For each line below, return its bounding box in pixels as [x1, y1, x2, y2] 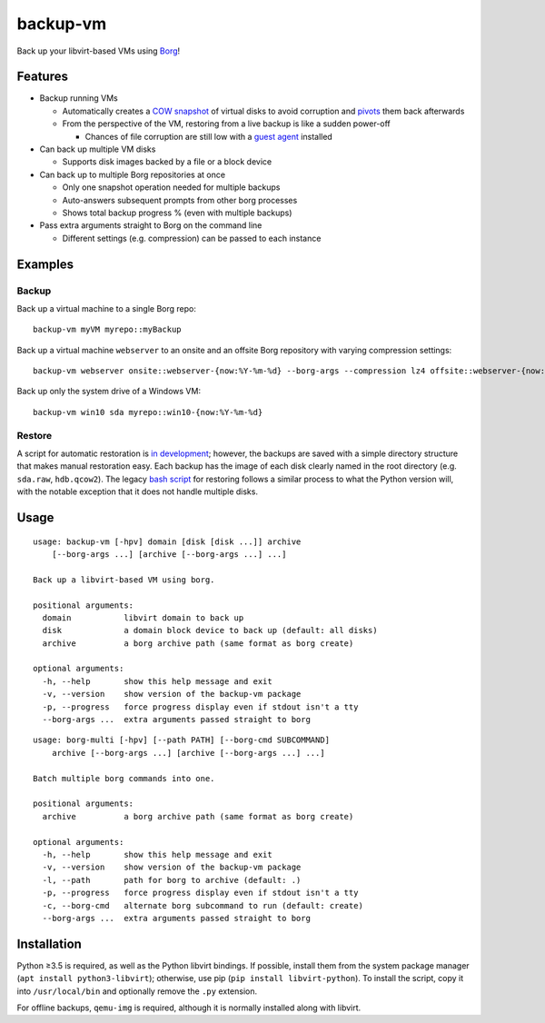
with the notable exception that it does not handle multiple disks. [16, 486, 259, 497]
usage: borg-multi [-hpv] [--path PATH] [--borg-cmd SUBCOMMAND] [33, 735, 331, 745]
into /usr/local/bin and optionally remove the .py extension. [16, 986, 258, 997]
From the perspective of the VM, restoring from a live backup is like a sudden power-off [62, 118, 391, 129]
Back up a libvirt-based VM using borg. [33, 574, 215, 585]
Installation [16, 936, 82, 951]
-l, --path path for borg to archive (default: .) [42, 875, 302, 885]
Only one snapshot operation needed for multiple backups [62, 182, 281, 193]
